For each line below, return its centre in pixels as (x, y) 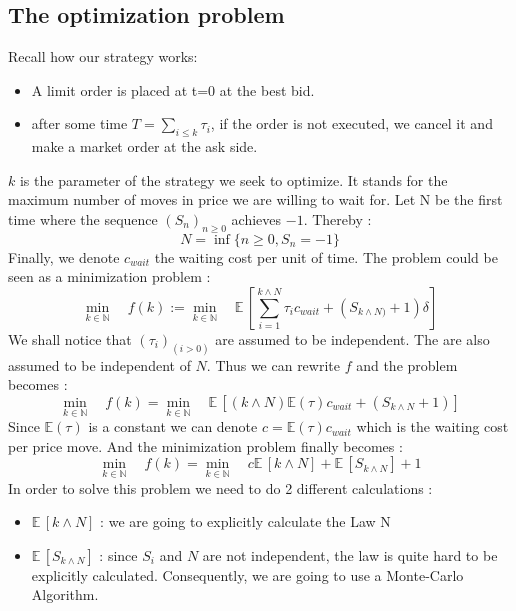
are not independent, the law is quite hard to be (350, 554)
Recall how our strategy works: (103, 56)
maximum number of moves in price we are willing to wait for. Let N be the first (255, 199)
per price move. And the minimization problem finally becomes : (205, 445)
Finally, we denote (64, 256)
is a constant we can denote (173, 426)
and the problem (407, 364)
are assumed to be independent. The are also (352, 338)
